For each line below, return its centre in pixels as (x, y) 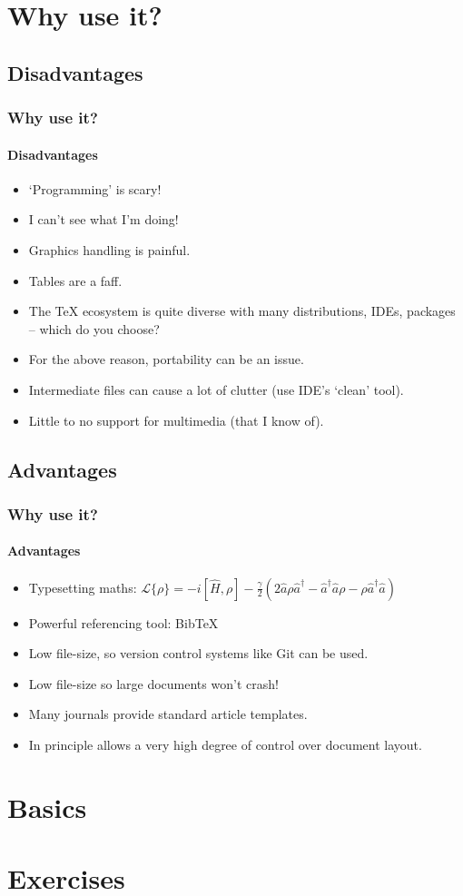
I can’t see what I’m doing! (103, 219)
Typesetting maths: (83, 587)
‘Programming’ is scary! (95, 188)
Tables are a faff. (75, 280)
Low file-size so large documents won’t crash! (153, 683)
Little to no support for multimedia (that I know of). (176, 420)
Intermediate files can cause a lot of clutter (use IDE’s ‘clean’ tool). (216, 389)
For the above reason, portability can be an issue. (166, 359)
